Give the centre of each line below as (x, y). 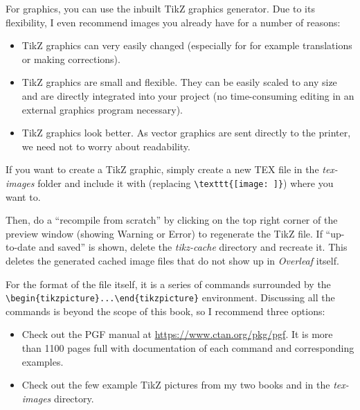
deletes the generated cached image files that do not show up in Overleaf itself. (172, 260)
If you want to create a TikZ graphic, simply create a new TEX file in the (162, 169)
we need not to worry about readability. (106, 146)
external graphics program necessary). (102, 109)
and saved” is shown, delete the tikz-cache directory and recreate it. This (193, 247)
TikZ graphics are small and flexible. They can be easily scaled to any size (179, 82)
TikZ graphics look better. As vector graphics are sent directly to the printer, (186, 133)
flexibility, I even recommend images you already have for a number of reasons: (173, 22)
